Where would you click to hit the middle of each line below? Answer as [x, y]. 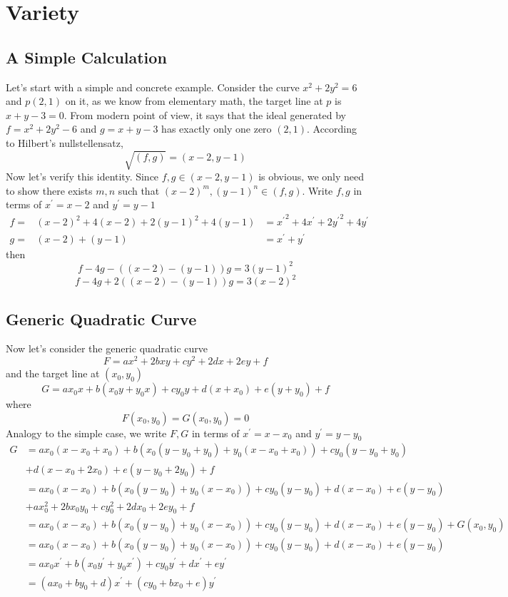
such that [139, 190]
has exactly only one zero [217, 129]
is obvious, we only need [311, 177]
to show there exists [49, 190]
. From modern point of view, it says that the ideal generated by [205, 114]
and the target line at [53, 373]
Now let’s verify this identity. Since [82, 177]
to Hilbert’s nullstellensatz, [65, 142]
